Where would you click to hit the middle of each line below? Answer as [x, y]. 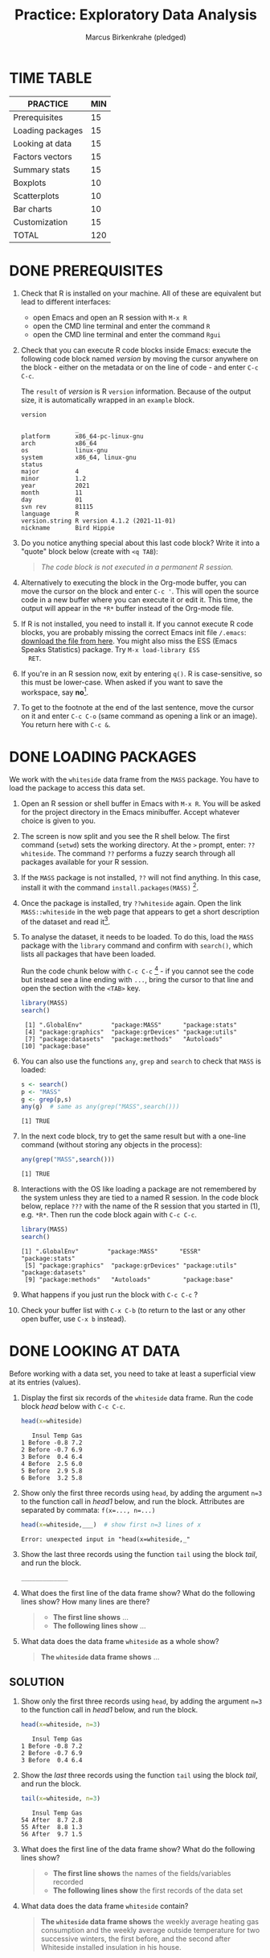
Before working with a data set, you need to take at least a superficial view [133, 1373]
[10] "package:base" [55, 1046]
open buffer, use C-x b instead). [74, 1319]
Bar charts [33, 209]
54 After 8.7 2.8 [51, 1820]
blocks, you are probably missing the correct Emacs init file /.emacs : [133, 632]
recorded [68, 1882]
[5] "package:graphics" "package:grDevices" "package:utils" [131, 1266]
